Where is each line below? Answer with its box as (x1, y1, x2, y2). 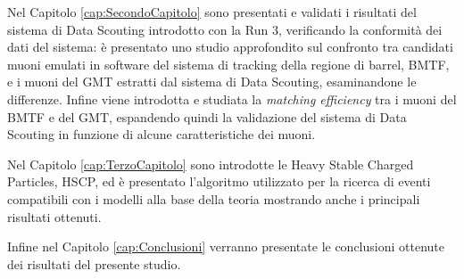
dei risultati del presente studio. (7, 254, 181, 273)
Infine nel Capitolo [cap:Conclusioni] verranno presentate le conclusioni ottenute (7, 237, 444, 256)
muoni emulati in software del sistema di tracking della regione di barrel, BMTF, (7, 54, 450, 73)
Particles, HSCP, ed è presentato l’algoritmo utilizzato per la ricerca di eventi (7, 172, 431, 191)
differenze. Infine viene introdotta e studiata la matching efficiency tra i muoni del (7, 89, 457, 108)
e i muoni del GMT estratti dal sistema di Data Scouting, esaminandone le (7, 72, 417, 91)
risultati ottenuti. (7, 207, 102, 226)
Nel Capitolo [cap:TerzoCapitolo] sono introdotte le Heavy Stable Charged (7, 154, 414, 173)
